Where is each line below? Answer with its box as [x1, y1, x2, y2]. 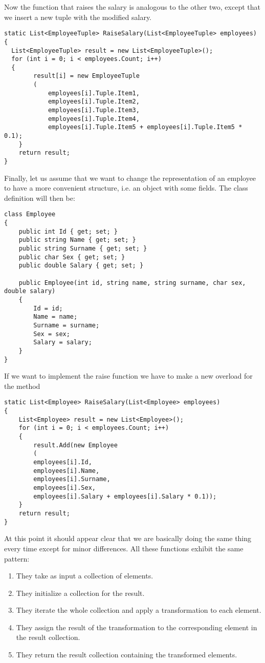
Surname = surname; [33, 322, 100, 329]
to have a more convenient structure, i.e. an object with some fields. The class [4, 182, 248, 193]
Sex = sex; [33, 330, 70, 338]
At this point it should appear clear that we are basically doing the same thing [4, 533, 252, 544]
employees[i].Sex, [33, 484, 96, 492]
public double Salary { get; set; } [18, 262, 144, 270]
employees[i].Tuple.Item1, [48, 89, 140, 97]
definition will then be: [4, 192, 75, 203]
